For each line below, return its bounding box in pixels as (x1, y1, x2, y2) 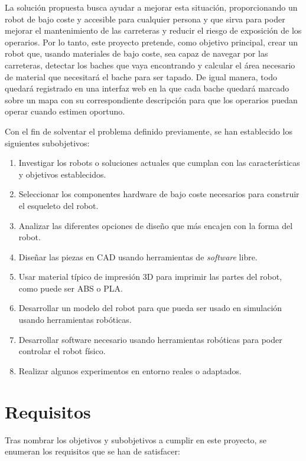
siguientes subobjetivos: (5, 136, 90, 149)
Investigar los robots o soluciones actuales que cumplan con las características (18, 156, 300, 169)
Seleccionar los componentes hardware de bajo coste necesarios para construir (18, 188, 300, 200)
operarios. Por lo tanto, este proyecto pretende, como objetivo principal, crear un (5, 35, 298, 48)
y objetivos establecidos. (18, 168, 106, 180)
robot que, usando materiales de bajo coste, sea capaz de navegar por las (5, 47, 268, 60)
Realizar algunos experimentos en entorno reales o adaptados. (18, 364, 242, 377)
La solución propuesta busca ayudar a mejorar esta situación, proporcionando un (5, 1, 298, 13)
